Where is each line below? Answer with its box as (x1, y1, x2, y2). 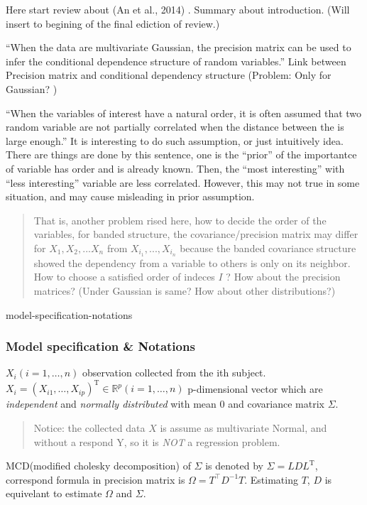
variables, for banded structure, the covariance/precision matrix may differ (33, 227, 358, 241)
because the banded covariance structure (180, 240, 356, 255)
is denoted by (205, 458, 263, 473)
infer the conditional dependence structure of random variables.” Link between (6, 53, 346, 68)
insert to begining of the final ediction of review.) (6, 16, 220, 31)
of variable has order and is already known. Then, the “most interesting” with (6, 161, 345, 175)
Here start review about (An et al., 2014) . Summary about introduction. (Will (6, 2, 350, 16)
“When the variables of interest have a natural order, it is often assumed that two (6, 105, 362, 120)
